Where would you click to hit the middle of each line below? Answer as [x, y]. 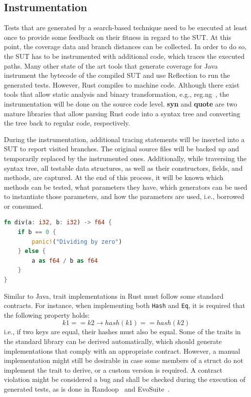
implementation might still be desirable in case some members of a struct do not [124, 360]
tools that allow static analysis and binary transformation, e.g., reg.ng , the [117, 94]
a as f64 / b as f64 [65, 261]
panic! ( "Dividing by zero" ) [77, 242]
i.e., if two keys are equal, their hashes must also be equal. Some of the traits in [122, 332]
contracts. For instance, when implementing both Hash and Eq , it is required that [125, 305]
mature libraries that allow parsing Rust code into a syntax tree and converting [122, 113]
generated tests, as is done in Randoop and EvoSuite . [87, 389]
